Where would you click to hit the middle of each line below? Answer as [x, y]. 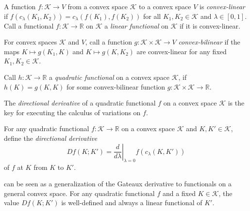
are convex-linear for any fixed [182, 51]
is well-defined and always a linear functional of [132, 203]
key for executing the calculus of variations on [72, 112]
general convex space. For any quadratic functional [79, 193]
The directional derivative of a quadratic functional [80, 103]
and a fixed [179, 193]
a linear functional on [136, 25]
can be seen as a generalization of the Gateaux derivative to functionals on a [118, 183]
